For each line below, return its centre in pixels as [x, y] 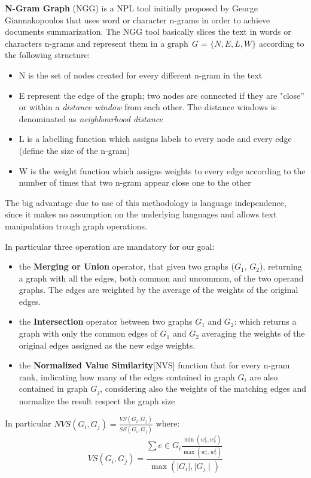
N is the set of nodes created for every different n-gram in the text [141, 75]
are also [264, 376]
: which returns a [265, 321]
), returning [280, 266]
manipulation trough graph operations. [76, 226]
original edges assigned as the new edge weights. [107, 345]
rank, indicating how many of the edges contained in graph [127, 376]
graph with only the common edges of [88, 333]
